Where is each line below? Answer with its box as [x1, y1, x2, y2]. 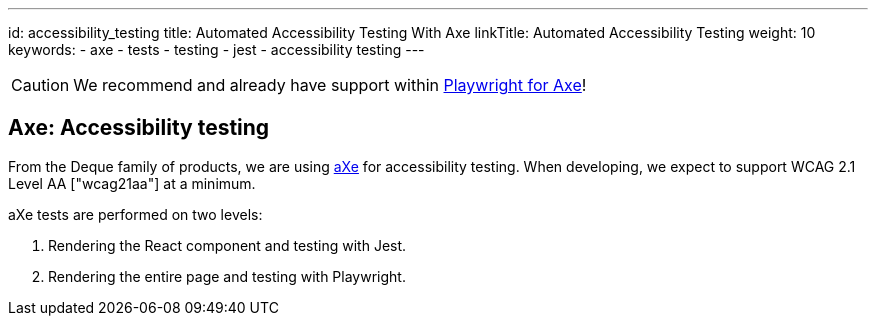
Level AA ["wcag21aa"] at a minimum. [8, 174, 256, 192]
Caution [11, 75, 70, 95]
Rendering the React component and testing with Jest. [48, 236, 407, 254]
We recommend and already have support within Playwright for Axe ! [73, 75, 587, 95]
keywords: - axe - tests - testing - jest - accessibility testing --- [8, 41, 425, 58]
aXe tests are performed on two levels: [8, 205, 263, 223]
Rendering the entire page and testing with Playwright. [48, 267, 406, 285]
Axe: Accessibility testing [8, 115, 270, 141]
